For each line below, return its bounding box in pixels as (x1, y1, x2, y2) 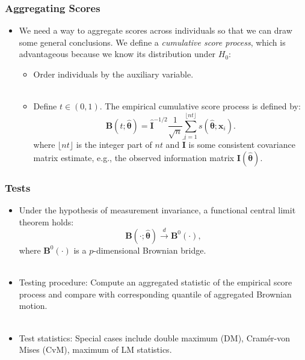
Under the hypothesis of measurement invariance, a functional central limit (19, 203, 296, 216)
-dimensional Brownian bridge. (93, 243, 206, 256)
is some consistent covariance (188, 138, 295, 151)
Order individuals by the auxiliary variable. (33, 68, 194, 80)
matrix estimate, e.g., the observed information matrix (33, 151, 235, 163)
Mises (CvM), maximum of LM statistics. (19, 343, 172, 356)
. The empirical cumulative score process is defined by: (99, 100, 301, 112)
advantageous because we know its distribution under (19, 47, 216, 60)
